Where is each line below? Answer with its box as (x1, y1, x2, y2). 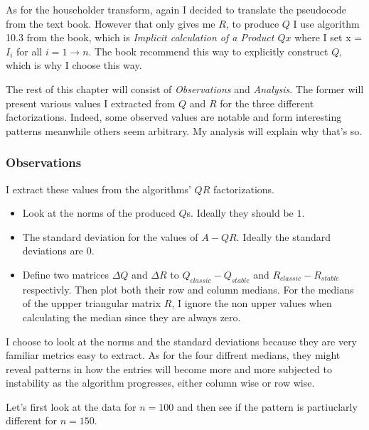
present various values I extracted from (6, 95, 176, 110)
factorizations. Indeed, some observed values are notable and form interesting (6, 109, 342, 124)
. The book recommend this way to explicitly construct (88, 43, 328, 58)
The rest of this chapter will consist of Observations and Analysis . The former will (6, 81, 364, 96)
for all (16, 43, 43, 58)
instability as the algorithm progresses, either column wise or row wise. (6, 375, 315, 390)
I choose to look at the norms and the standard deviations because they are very (6, 333, 358, 348)
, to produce (225, 16, 279, 31)
